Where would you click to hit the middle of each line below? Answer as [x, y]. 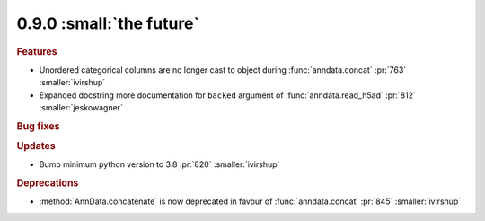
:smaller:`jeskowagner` [81, 107]
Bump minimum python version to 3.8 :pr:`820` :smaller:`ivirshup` [159, 164]
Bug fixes [38, 126]
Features [37, 51]
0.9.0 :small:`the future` [108, 23]
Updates [36, 146]
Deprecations [48, 183]
